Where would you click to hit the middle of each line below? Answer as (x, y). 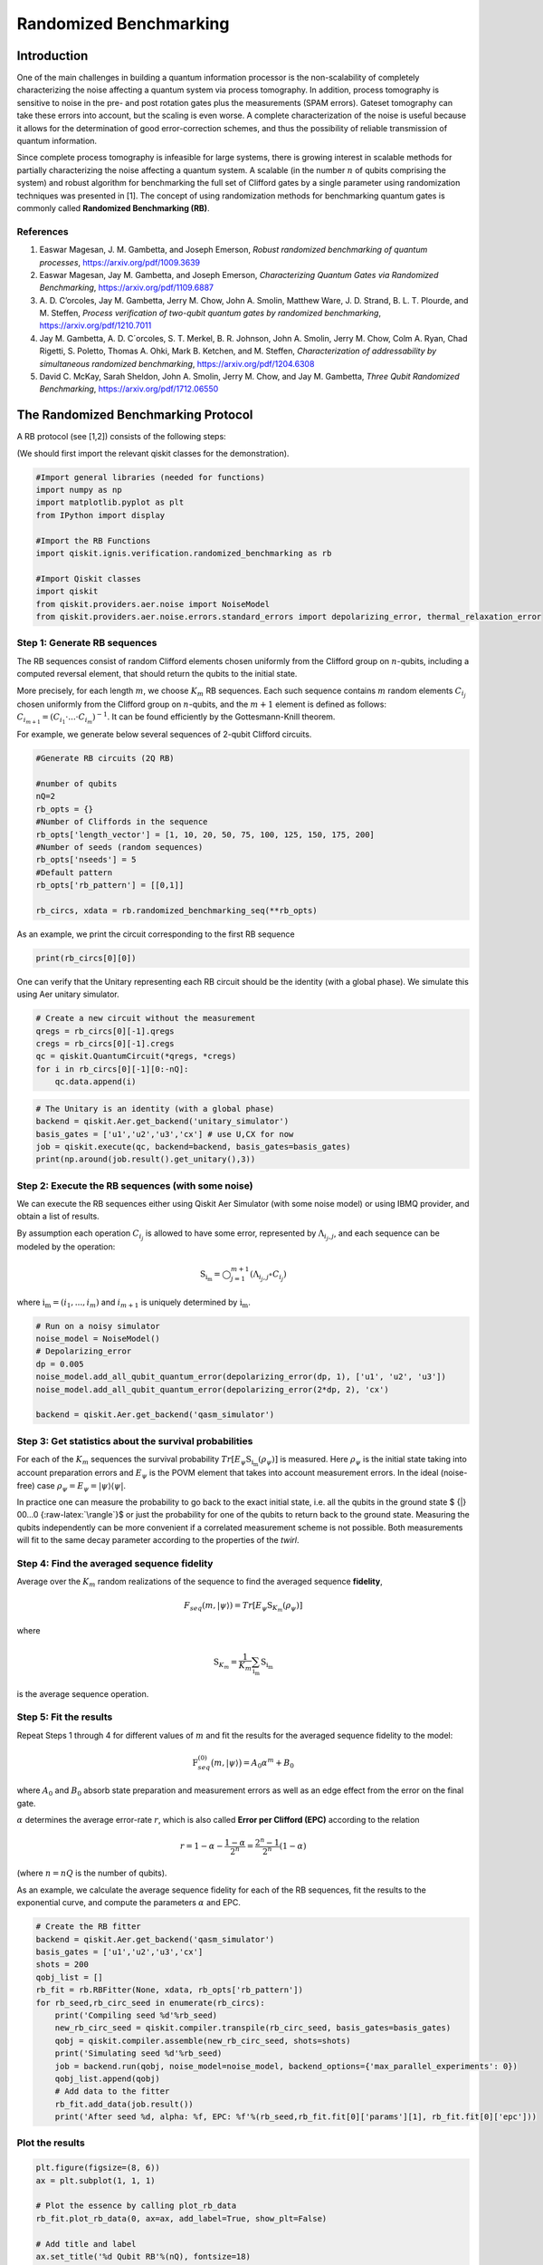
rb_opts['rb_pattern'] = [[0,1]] (110, 885)
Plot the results (51, 2143)
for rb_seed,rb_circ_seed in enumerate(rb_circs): (151, 2003)
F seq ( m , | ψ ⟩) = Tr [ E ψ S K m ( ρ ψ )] (243, 1607)
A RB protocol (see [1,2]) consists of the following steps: (121, 437)
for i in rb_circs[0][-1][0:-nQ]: (112, 1069)
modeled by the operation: (66, 1247)
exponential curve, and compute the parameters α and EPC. (129, 1903)
